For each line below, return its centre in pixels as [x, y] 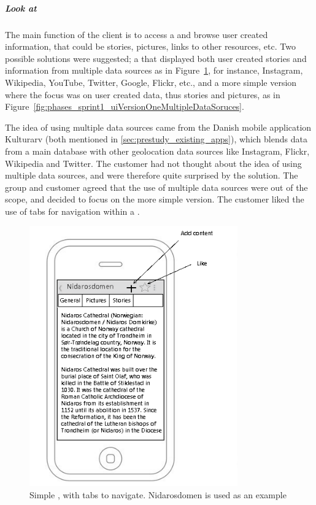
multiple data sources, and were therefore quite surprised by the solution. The [152, 175]
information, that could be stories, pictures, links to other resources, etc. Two [150, 46]
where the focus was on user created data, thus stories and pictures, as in [143, 94]
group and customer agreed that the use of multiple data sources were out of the [156, 187]
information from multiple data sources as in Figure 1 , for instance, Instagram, [154, 70]
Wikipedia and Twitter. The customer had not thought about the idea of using [153, 163]
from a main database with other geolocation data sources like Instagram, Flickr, [157, 151]
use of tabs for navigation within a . [72, 211]
